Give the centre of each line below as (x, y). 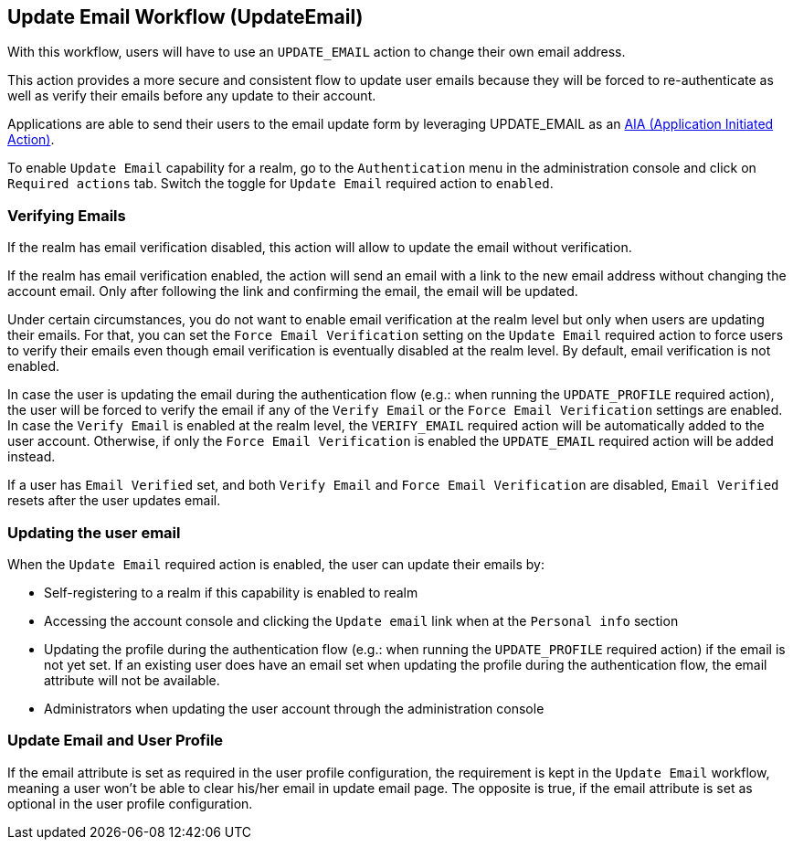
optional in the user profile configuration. (130, 803)
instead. (32, 457)
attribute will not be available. (132, 680)
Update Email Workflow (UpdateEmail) (185, 17)
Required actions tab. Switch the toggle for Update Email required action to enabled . (280, 184)
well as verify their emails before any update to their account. (192, 96)
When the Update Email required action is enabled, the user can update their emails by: (276, 564)
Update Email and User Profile (116, 741)
